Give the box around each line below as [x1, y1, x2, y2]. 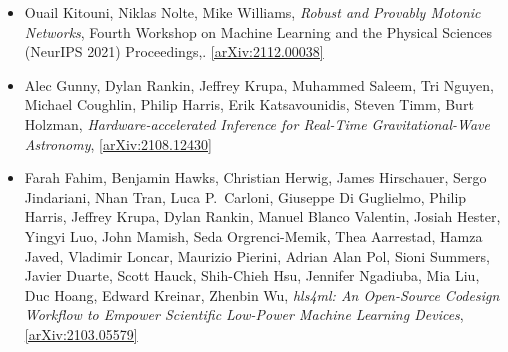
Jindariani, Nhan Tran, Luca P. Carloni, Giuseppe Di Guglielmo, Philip [24, 186, 467, 207]
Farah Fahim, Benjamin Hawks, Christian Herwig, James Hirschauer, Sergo [24, 167, 487, 188]
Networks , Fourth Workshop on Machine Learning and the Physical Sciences [24, 21, 493, 42]
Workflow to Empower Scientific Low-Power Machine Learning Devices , [24, 304, 464, 325]
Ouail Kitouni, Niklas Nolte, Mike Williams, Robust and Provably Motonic [24, 2, 481, 22]
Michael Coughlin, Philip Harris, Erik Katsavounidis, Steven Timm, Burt [24, 94, 474, 115]
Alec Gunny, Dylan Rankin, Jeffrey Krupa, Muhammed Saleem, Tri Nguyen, [24, 74, 494, 95]
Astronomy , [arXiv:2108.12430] [24, 133, 212, 154]
